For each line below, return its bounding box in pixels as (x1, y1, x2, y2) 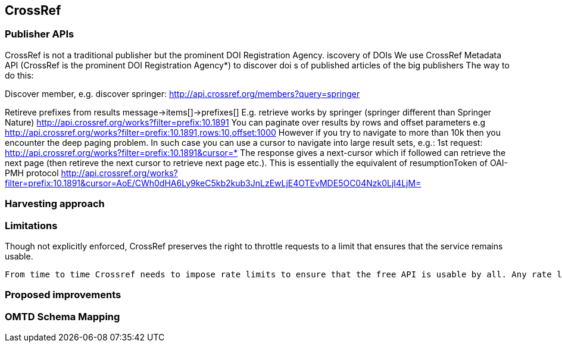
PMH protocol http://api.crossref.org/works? (5, 167, 178, 178)
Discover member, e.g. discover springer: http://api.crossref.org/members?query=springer (5, 88, 360, 99)
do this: (5, 70, 34, 80)
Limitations (5, 219, 58, 232)
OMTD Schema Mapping (5, 310, 120, 323)
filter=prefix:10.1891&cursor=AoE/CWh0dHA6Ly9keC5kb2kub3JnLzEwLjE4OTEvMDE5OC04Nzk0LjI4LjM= (5, 177, 421, 188)
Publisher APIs (5, 28, 74, 40)
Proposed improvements (5, 289, 121, 301)
